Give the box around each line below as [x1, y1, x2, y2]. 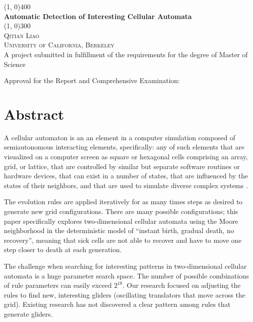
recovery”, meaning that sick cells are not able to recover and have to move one [4, 235, 242, 245]
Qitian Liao [4, 30, 40, 40]
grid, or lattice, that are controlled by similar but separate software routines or [4, 161, 240, 171]
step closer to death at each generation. [4, 244, 122, 255]
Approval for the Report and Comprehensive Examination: [4, 75, 180, 86]
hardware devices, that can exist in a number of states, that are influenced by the [4, 171, 248, 181]
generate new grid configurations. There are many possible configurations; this [4, 206, 238, 216]
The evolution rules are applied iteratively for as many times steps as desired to [4, 196, 243, 207]
